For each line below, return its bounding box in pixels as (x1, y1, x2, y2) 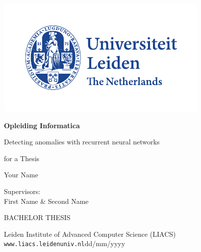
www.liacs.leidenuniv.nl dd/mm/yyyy (4, 238, 126, 249)
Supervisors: (4, 186, 41, 196)
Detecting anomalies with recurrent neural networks (4, 137, 160, 147)
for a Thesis (4, 153, 40, 163)
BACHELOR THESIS (4, 212, 71, 223)
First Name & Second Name (4, 196, 89, 206)
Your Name (4, 169, 38, 180)
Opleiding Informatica (4, 120, 80, 130)
